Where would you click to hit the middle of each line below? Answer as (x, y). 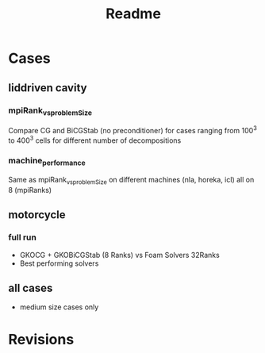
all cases (31, 288)
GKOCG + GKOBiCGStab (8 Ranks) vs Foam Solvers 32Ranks (119, 255)
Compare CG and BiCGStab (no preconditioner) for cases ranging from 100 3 (133, 130)
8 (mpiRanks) (30, 190)
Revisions (41, 339)
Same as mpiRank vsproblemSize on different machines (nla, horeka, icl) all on (131, 181)
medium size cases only (59, 307)
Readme (133, 14)
